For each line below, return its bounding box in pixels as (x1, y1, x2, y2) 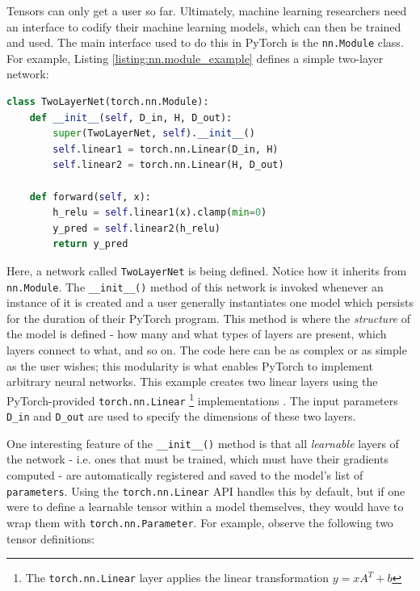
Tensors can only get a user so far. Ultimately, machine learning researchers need (6, 2, 407, 19)
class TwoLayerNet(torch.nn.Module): (6, 96, 209, 108)
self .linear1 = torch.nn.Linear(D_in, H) (52, 143, 279, 155)
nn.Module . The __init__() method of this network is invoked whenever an (6, 278, 384, 295)
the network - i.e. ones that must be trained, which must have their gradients (6, 451, 388, 467)
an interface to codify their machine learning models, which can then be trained (6, 18, 401, 35)
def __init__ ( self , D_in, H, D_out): (29, 111, 233, 124)
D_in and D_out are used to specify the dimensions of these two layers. (6, 408, 356, 425)
